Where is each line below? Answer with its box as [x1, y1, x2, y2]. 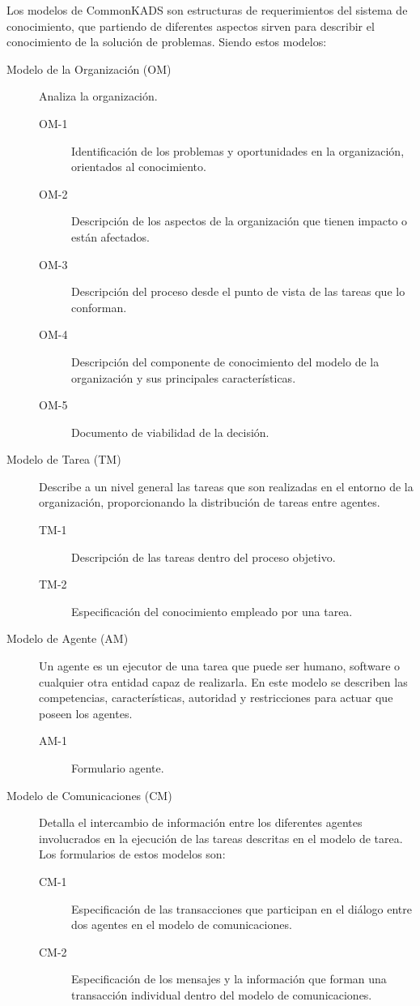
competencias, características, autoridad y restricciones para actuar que [39, 689, 393, 706]
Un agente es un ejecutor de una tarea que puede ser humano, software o [39, 657, 401, 674]
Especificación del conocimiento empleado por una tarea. [71, 602, 353, 619]
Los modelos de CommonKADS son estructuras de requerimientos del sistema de [6, 2, 408, 18]
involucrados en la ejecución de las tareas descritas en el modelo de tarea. [39, 829, 403, 846]
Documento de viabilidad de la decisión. [71, 423, 269, 440]
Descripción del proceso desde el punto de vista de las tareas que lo [71, 283, 405, 300]
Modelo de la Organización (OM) [6, 60, 172, 77]
